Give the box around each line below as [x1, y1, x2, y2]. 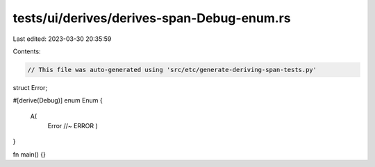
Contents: [12, 47, 41, 55]
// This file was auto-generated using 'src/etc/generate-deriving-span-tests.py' [27, 66, 317, 73]
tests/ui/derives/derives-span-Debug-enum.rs [12, 10, 291, 26]
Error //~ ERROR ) [47, 122, 99, 130]
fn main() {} [12, 150, 47, 159]
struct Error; [12, 83, 48, 91]
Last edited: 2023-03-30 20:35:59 [12, 35, 112, 43]
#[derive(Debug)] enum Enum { [12, 96, 103, 105]
